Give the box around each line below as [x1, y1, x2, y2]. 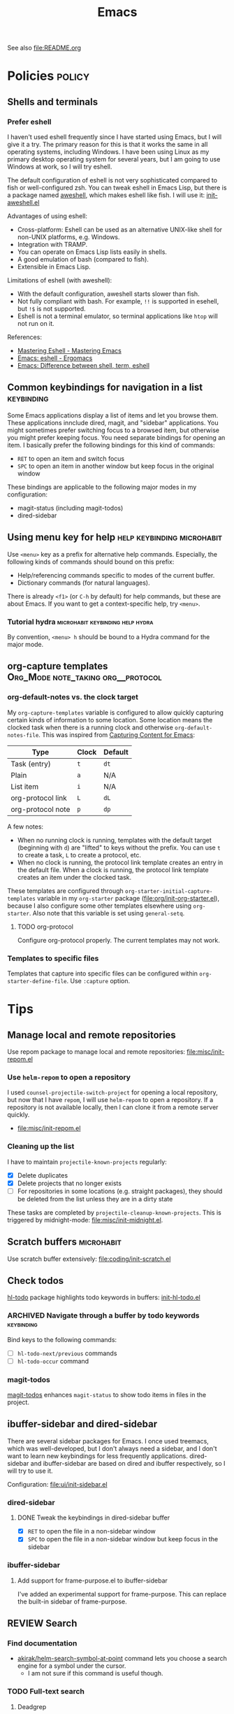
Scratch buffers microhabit [7, 1236, 122, 1248]
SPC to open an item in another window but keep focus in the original [17, 462, 214, 470]
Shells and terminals [7, 96, 98, 108]
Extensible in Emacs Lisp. [17, 263, 91, 271]
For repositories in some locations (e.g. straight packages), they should [17, 1187, 223, 1195]
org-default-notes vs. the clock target [7, 692, 138, 702]
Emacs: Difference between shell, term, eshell [17, 362, 150, 370]
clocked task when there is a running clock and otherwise [7, 723, 173, 731]
